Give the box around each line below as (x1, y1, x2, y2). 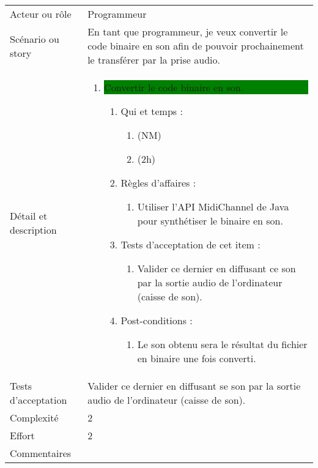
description (10, 223, 57, 237)
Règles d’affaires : (120, 176, 196, 190)
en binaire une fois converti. (137, 351, 256, 365)
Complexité (10, 410, 59, 425)
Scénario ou (10, 31, 59, 46)
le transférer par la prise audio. (87, 53, 220, 67)
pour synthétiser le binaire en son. (137, 214, 283, 228)
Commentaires (10, 446, 72, 460)
